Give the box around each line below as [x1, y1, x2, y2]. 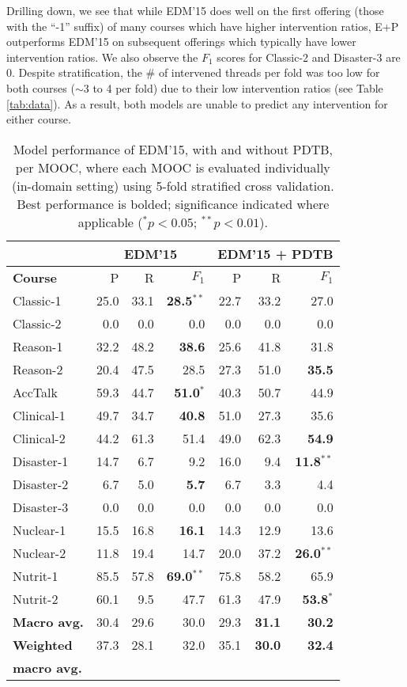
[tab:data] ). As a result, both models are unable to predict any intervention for [6, 95, 388, 112]
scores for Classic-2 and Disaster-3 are [217, 48, 401, 65]
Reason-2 [13, 359, 63, 378]
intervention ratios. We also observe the [6, 48, 198, 65]
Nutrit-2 [13, 589, 58, 608]
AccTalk [13, 382, 58, 401]
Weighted [13, 635, 73, 654]
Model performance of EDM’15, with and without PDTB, [13, 139, 334, 158]
